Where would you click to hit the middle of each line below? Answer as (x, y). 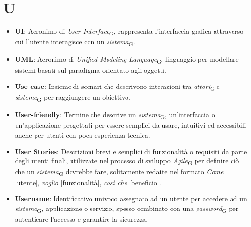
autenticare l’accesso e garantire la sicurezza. (81, 218)
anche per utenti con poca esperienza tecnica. (82, 135)
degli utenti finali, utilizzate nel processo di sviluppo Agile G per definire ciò (127, 161)
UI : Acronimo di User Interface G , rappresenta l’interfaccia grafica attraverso (129, 31)
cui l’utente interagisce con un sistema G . (75, 42)
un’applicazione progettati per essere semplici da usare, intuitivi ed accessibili (130, 125)
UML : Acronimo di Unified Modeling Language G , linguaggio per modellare (127, 60)
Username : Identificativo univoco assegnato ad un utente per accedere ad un (131, 199)
